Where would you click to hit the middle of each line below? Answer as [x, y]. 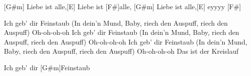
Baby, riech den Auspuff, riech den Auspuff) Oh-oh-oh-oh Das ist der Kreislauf [121, 51]
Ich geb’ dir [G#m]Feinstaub [47, 67]
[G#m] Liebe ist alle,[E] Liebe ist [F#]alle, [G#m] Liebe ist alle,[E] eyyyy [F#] [123, 6]
